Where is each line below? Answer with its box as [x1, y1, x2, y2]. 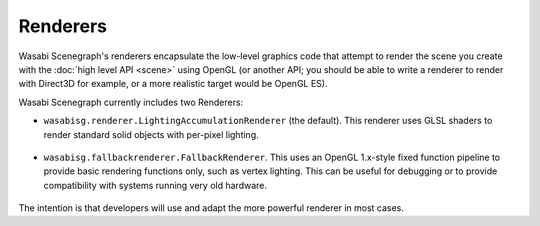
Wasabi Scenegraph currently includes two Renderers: [18, 96, 244, 108]
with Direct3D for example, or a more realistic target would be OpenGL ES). [18, 78, 328, 90]
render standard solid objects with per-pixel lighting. [43, 128, 259, 140]
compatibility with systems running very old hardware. [43, 179, 268, 191]
